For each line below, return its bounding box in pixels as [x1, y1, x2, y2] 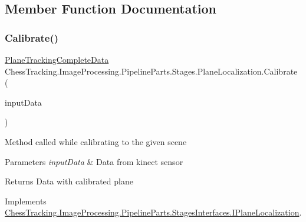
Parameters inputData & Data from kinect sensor [5, 155, 183, 167]
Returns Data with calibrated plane [5, 175, 133, 187]
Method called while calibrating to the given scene [5, 135, 187, 147]
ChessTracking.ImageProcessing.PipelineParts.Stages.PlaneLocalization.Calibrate [5, 65, 298, 77]
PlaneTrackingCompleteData [5, 53, 109, 65]
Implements [5, 194, 47, 207]
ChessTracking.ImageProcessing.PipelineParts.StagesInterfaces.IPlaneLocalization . [5, 206, 302, 218]
